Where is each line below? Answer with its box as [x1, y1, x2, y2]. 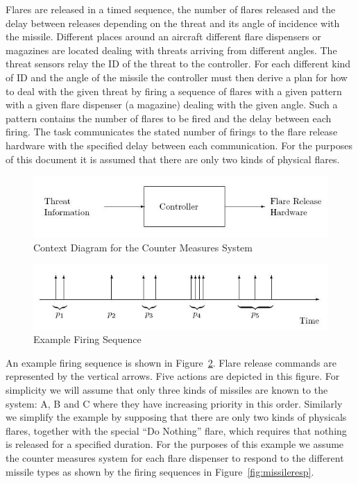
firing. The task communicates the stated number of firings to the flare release [6, 124, 338, 139]
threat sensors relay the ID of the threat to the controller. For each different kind [6, 56, 351, 71]
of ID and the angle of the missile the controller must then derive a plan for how [6, 69, 348, 84]
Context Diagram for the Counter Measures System [33, 240, 253, 254]
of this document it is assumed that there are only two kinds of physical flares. [6, 151, 340, 166]
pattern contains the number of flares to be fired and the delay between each [6, 110, 332, 125]
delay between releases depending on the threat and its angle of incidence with [6, 15, 340, 30]
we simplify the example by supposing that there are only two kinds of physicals [6, 410, 347, 424]
